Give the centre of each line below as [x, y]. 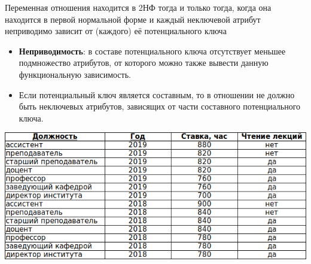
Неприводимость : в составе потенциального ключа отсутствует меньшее [152, 51]
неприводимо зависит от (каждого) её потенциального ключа [116, 31]
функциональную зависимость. [75, 74]
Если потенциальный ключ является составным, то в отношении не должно [157, 94]
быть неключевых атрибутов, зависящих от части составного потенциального [160, 106]
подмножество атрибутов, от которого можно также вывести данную [144, 63]
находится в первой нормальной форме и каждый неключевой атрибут [133, 19]
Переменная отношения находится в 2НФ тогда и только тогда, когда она [138, 7]
